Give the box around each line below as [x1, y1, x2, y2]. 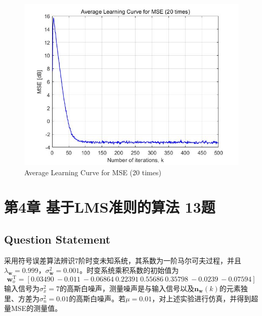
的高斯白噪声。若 [69, 293, 126, 303]
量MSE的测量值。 [4, 303, 62, 313]
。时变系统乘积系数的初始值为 [79, 265, 179, 275]
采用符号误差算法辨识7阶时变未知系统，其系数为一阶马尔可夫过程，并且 [4, 255, 241, 265]
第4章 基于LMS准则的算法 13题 [4, 196, 215, 217]
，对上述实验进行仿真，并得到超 [152, 293, 258, 303]
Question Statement [4, 231, 111, 247]
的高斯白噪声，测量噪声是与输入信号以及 [60, 283, 195, 294]
